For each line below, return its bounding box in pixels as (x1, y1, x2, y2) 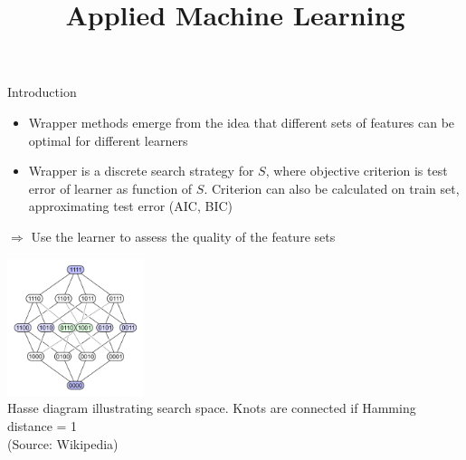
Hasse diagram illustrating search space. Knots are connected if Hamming (7, 398, 416, 417)
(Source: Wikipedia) (7, 434, 119, 453)
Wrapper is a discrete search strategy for (28, 161, 254, 180)
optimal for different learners (28, 130, 188, 149)
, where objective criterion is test (265, 161, 448, 180)
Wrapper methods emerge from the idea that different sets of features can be (28, 112, 455, 131)
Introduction (7, 82, 77, 101)
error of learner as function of (28, 178, 193, 197)
